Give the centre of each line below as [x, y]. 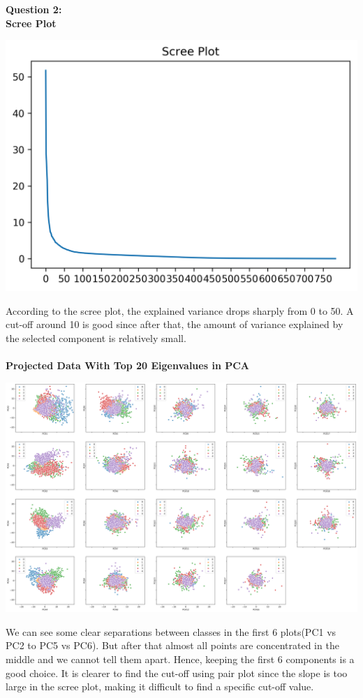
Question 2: [34, 9]
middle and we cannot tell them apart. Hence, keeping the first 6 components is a [180, 659]
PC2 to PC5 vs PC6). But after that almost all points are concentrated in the [172, 645]
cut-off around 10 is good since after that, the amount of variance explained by [175, 324]
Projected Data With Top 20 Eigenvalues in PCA [127, 365]
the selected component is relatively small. [96, 337]
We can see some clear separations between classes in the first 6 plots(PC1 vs [171, 631]
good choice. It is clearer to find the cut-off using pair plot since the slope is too [177, 673]
